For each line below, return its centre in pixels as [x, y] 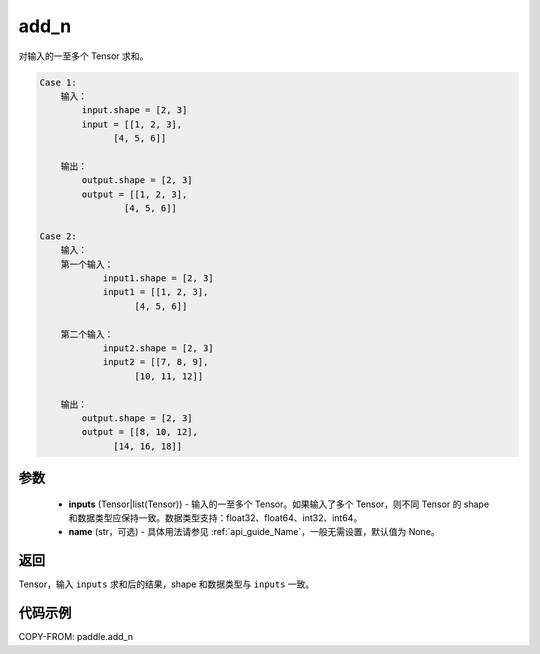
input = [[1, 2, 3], [132, 124]
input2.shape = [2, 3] [158, 348]
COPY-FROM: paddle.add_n [76, 637]
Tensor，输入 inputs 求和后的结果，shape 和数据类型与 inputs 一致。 [166, 584]
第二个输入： [87, 334]
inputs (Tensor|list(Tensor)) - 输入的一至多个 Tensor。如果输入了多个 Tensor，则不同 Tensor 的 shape [279, 504]
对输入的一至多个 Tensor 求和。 [83, 56]
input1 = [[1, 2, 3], [155, 292]
